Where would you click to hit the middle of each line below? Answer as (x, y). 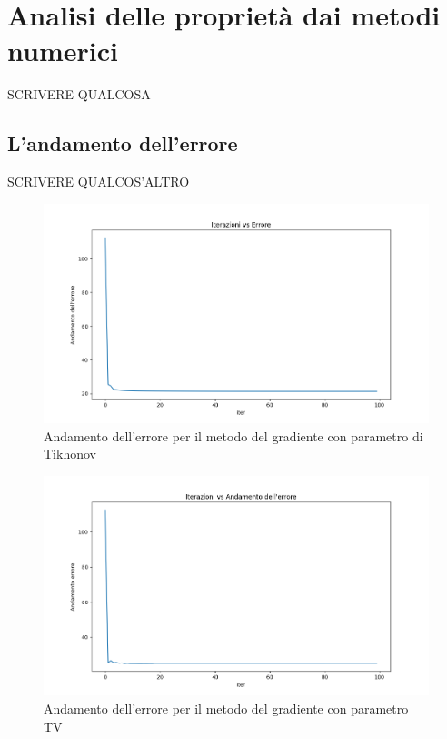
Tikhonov (70, 454)
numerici (63, 51)
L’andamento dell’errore (123, 143)
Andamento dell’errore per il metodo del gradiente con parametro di (233, 435)
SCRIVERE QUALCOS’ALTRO (99, 182)
